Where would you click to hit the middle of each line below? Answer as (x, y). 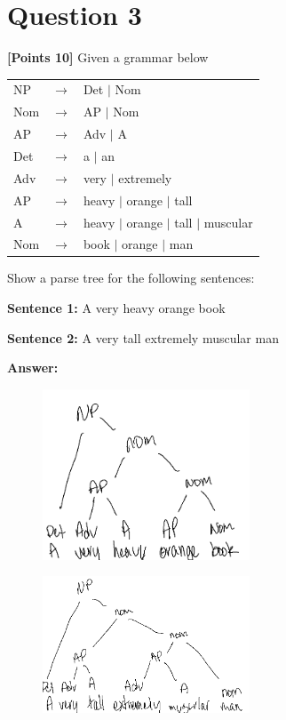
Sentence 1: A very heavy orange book (116, 308)
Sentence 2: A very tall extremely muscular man (143, 337)
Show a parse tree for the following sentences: (131, 278)
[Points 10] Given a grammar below (108, 57)
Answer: (33, 368)
